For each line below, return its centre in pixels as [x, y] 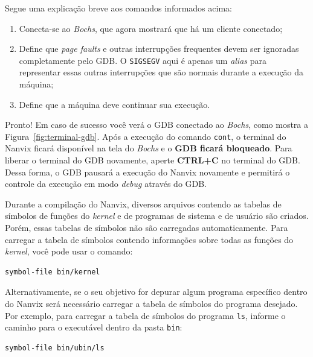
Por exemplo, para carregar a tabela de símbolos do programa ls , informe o [145, 315]
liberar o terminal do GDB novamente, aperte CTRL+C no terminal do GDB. [153, 160]
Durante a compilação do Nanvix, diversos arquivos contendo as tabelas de [143, 204]
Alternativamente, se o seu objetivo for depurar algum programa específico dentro [156, 292]
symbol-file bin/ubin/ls [55, 348]
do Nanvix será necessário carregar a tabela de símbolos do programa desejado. [151, 303]
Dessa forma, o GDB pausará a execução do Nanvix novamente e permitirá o [147, 172]
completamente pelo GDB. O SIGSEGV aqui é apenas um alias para [143, 60]
